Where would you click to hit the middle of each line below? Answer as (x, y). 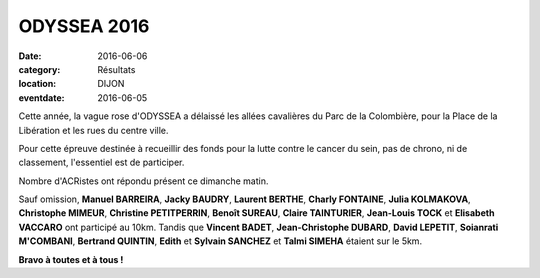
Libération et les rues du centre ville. (93, 130)
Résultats (116, 69)
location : (37, 84)
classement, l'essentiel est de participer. (101, 162)
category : (39, 69)
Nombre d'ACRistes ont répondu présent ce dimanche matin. (143, 181)
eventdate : (41, 97)
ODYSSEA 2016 (84, 26)
